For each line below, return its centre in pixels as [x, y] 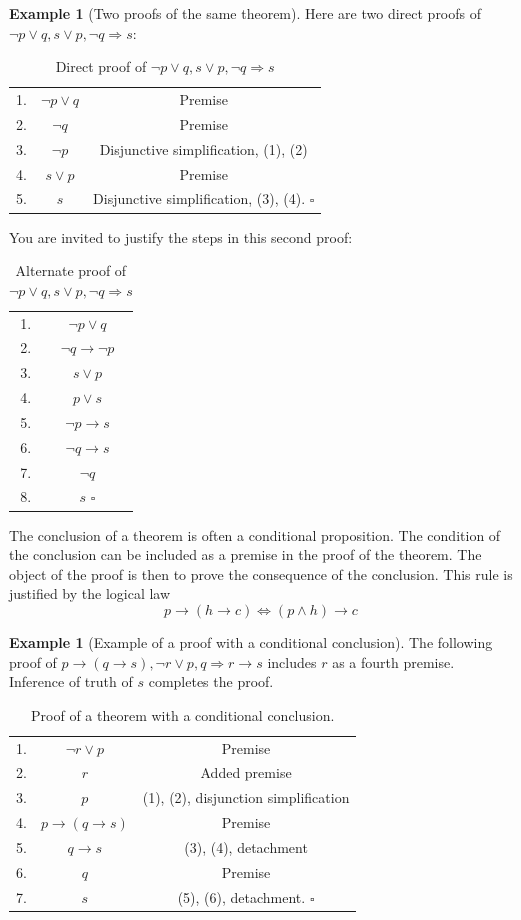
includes [292, 661]
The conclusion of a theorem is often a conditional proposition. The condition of [255, 534]
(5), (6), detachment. [241, 896]
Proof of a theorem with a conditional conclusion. [183, 714]
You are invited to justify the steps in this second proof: [181, 236]
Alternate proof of [71, 270]
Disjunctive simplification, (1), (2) [203, 148]
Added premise [246, 772]
